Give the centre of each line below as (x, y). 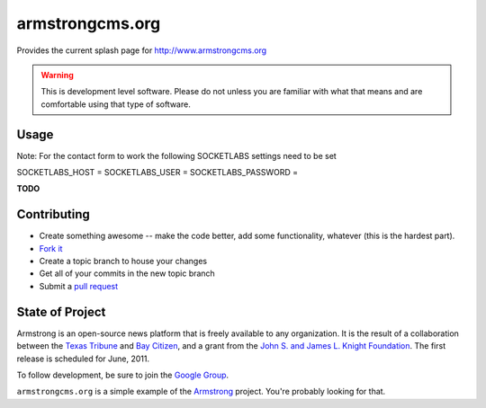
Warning (57, 75)
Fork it (51, 248)
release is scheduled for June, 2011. (83, 359)
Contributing (53, 214)
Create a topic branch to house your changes (123, 262)
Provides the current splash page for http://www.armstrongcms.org (142, 50)
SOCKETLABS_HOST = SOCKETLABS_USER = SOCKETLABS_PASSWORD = (157, 173)
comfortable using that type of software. (116, 104)
